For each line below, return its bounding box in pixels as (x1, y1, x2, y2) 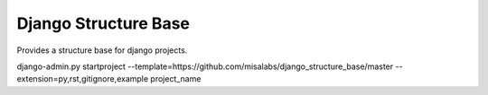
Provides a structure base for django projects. (16, 45, 188, 56)
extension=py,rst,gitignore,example (16, 73, 149, 84)
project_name (150, 73, 202, 84)
